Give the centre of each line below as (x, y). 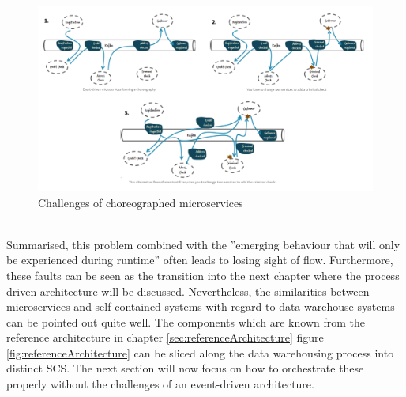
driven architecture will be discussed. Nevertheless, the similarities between (188, 291)
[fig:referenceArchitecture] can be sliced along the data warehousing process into (200, 352)
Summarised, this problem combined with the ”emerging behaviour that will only (203, 244)
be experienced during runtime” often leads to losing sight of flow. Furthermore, (200, 260)
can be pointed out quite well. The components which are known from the (186, 321)
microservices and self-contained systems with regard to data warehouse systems (201, 306)
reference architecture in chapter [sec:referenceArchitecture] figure (165, 337)
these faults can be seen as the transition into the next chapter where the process (203, 275)
